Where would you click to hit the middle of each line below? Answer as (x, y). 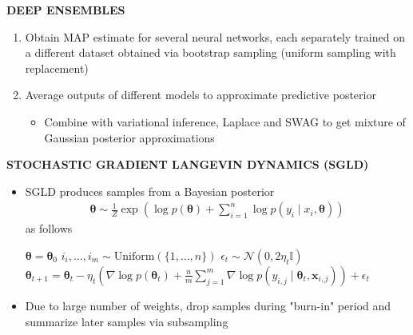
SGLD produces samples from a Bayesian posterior (150, 191)
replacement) (57, 68)
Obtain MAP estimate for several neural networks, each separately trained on (215, 36)
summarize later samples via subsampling (127, 321)
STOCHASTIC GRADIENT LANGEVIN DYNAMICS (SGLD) (188, 164)
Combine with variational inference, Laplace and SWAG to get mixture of (225, 121)
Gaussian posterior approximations (129, 137)
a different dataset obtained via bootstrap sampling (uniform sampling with (210, 52)
